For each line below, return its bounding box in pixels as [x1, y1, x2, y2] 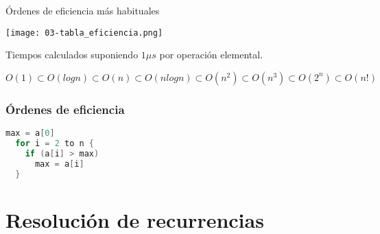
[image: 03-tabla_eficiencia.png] [5, 27, 163, 38]
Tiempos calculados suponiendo [5, 47, 139, 62]
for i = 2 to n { [15, 138, 94, 148]
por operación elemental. [159, 47, 263, 62]
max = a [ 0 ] [5, 128, 55, 139]
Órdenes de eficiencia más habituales [5, 3, 160, 17]
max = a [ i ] [34, 159, 84, 169]
